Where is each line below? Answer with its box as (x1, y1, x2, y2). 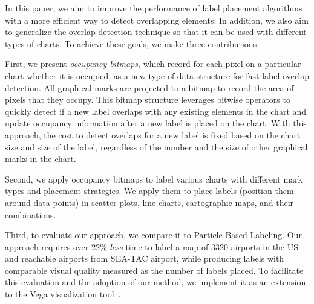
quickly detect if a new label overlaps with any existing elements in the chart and (5, 105, 307, 117)
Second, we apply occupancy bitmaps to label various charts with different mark (5, 172, 303, 185)
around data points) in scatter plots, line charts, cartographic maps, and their (5, 196, 294, 209)
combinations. (5, 208, 56, 221)
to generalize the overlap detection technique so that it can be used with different (5, 25, 307, 38)
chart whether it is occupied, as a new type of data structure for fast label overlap (5, 69, 309, 82)
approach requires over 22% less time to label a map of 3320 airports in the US (5, 240, 299, 253)
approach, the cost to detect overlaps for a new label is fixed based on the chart (5, 128, 301, 141)
